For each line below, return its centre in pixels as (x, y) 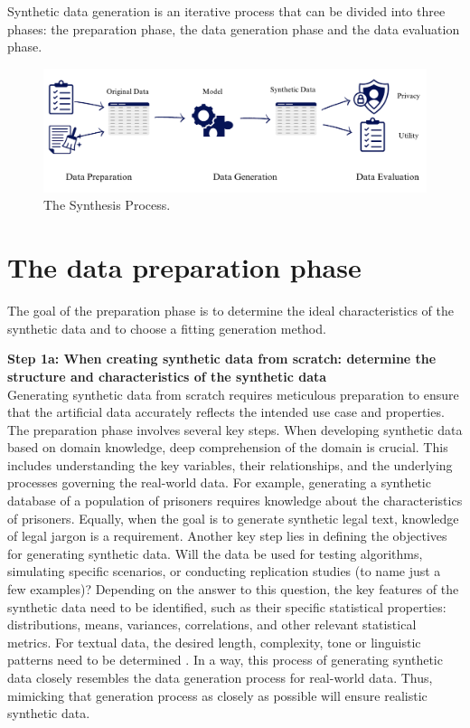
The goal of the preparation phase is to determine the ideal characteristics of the (230, 311)
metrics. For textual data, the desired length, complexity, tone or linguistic (214, 642)
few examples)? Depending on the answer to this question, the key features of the (233, 589)
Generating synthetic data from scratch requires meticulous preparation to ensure (233, 394)
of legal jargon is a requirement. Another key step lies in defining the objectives (227, 536)
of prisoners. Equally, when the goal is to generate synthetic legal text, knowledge (233, 518)
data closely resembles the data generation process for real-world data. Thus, (220, 678)
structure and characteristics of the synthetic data (167, 376)
